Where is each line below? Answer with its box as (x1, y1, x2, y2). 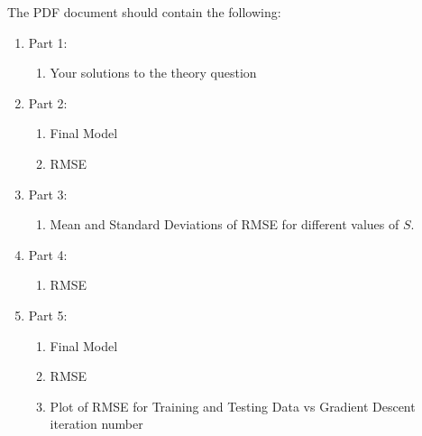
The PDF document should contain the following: (7, 3, 281, 21)
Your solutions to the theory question (50, 63, 257, 82)
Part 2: (28, 93, 68, 112)
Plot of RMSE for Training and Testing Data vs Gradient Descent (50, 396, 416, 415)
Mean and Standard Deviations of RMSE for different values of (50, 215, 399, 234)
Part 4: (28, 245, 68, 264)
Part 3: (28, 184, 68, 203)
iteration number (50, 414, 143, 433)
